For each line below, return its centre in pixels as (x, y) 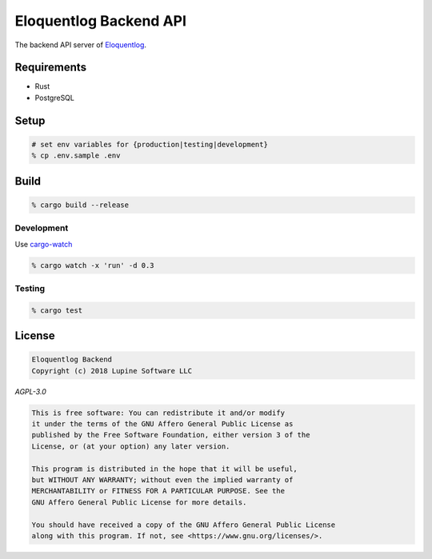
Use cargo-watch (44, 244)
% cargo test (57, 310)
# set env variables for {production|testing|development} (150, 144)
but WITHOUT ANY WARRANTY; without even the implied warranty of (162, 479)
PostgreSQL (55, 98)
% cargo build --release (80, 205)
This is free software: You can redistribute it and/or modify (158, 413)
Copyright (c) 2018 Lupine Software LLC (112, 371)
